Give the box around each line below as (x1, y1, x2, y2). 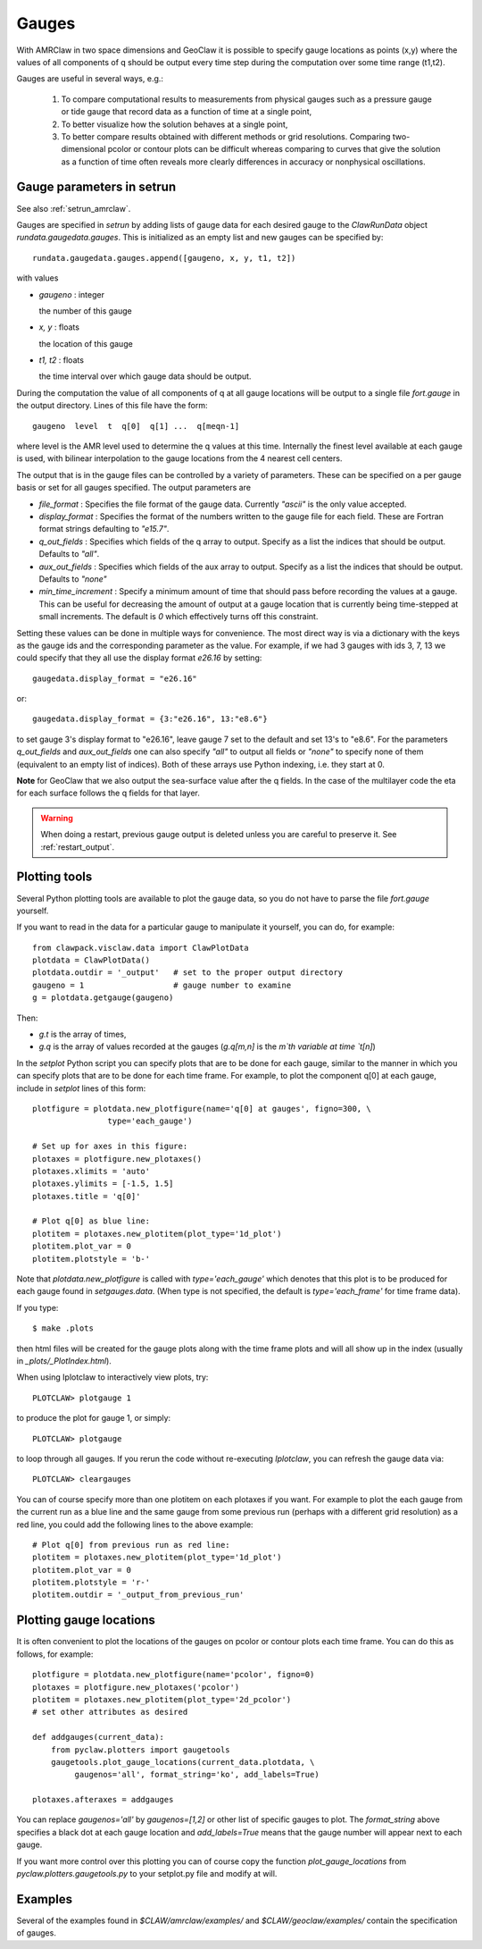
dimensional (61, 144, 106, 155)
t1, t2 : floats (38, 355, 85, 365)
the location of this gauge (38, 338, 133, 349)
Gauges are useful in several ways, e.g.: (16, 73, 164, 84)
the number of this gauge (38, 305, 133, 316)
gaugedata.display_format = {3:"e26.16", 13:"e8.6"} (32, 714, 268, 724)
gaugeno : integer (38, 289, 104, 299)
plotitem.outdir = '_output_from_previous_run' (32, 1590, 245, 1600)
